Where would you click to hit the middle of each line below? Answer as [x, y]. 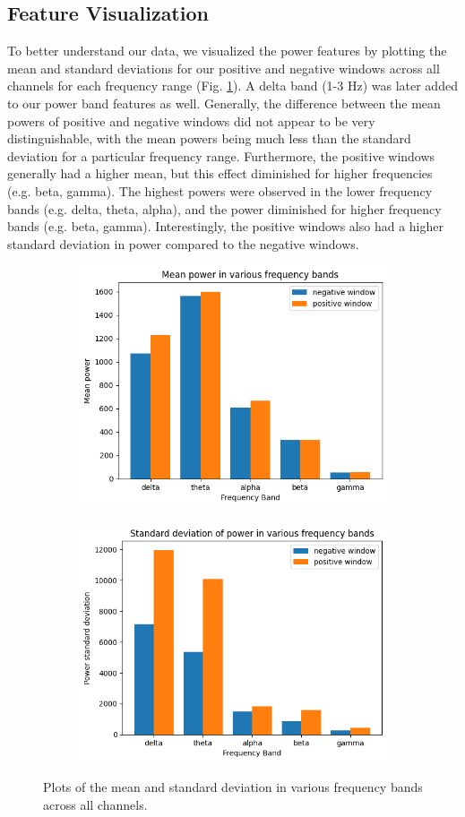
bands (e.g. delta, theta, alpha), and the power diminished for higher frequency [224, 208]
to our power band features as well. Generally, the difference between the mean [224, 103]
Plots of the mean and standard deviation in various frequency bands [233, 787]
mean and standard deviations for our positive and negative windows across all [224, 68]
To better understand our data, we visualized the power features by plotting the [227, 51]
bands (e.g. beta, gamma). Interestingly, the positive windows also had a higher [225, 226]
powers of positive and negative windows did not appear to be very [191, 120]
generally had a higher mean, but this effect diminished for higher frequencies [220, 173]
